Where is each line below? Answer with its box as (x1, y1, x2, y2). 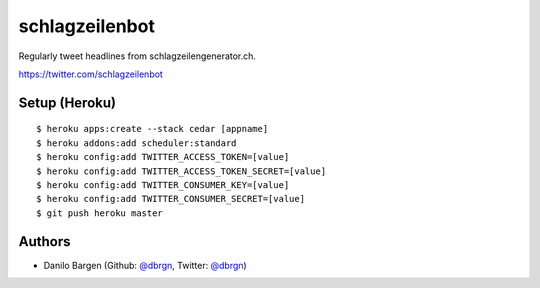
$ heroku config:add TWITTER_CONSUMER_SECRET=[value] (36, 193, 305, 205)
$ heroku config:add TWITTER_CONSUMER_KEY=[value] (36, 179, 290, 190)
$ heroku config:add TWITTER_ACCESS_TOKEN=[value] (36, 151, 290, 163)
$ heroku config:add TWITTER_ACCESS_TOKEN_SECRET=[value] (36, 165, 327, 177)
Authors (18, 233, 71, 250)
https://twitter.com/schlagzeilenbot (18, 68, 164, 80)
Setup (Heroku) (18, 94, 117, 111)
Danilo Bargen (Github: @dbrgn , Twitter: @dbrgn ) (43, 259, 247, 271)
